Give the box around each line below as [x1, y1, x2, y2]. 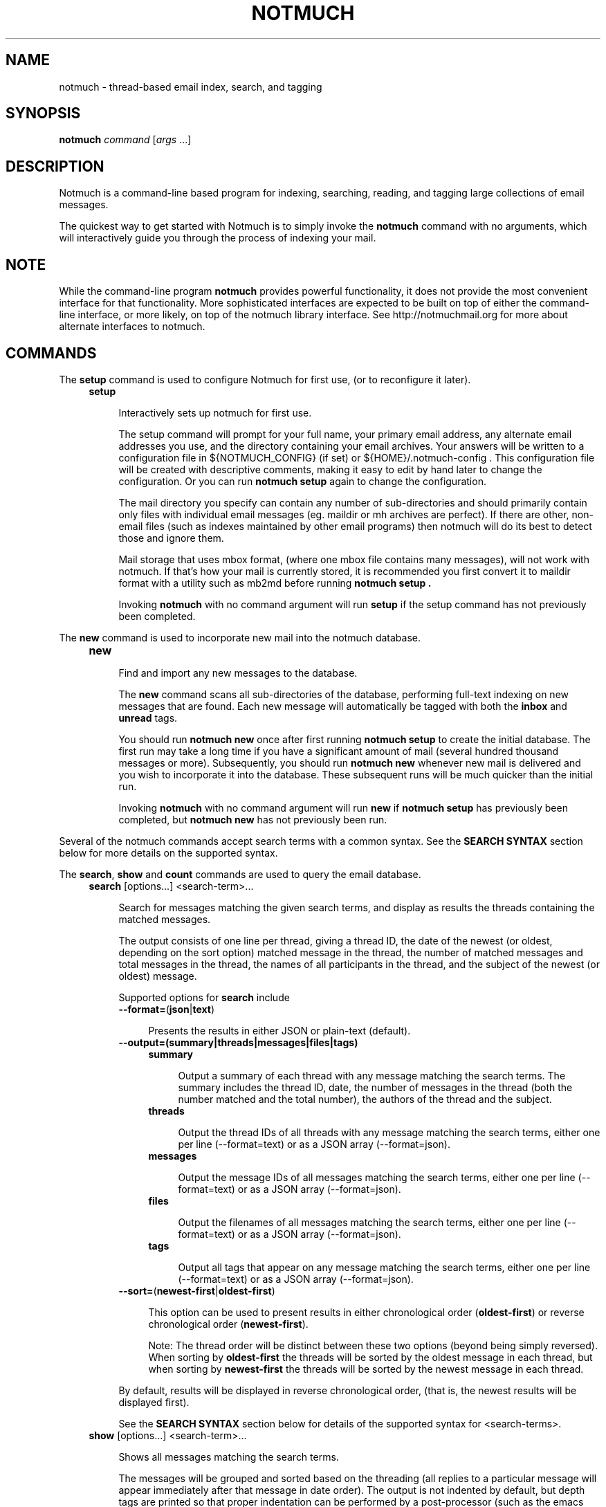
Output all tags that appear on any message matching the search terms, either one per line [178, 1261, 591, 1273]
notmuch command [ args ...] [59, 134, 192, 146]
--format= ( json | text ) [118, 1003, 214, 1015]
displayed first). [118, 1396, 190, 1408]
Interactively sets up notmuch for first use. [118, 406, 312, 419]
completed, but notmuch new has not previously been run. [118, 813, 387, 825]
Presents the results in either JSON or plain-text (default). [148, 1024, 411, 1036]
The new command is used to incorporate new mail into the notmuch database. [59, 631, 421, 643]
